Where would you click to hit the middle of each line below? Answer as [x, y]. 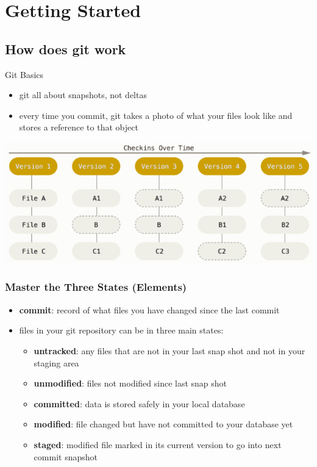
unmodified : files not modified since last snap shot [130, 383]
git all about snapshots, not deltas [83, 95]
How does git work [66, 48]
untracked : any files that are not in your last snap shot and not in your [169, 350]
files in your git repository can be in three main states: [121, 330]
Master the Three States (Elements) [96, 287]
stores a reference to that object [79, 127]
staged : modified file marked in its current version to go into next [158, 444]
